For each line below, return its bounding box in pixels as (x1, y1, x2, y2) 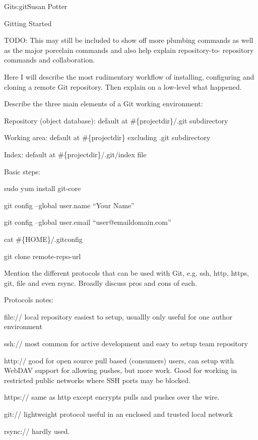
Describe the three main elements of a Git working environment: (4, 98, 203, 109)
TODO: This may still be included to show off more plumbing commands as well (4, 35, 253, 45)
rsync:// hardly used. (4, 425, 70, 436)
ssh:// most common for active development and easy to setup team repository (4, 338, 248, 349)
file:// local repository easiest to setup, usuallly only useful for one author (4, 311, 232, 322)
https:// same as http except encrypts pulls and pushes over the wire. (4, 392, 220, 402)
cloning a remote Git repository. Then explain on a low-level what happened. (4, 81, 242, 92)
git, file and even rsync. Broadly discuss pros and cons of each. (4, 277, 198, 288)
